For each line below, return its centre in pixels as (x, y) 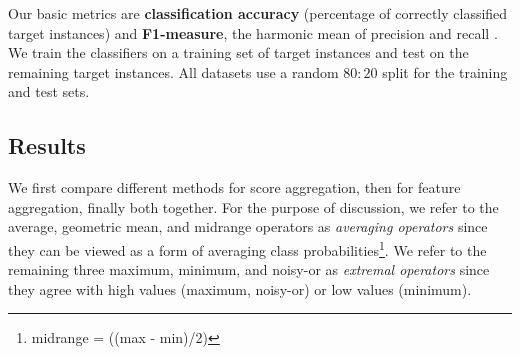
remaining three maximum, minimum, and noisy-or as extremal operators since (249, 269)
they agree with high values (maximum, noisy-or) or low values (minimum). (240, 288)
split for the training (445, 71)
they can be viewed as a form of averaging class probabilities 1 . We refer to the (247, 248)
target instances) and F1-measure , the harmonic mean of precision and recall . (253, 32)
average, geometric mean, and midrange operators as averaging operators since (248, 226)
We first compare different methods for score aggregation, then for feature (234, 187)
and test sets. (49, 91)
